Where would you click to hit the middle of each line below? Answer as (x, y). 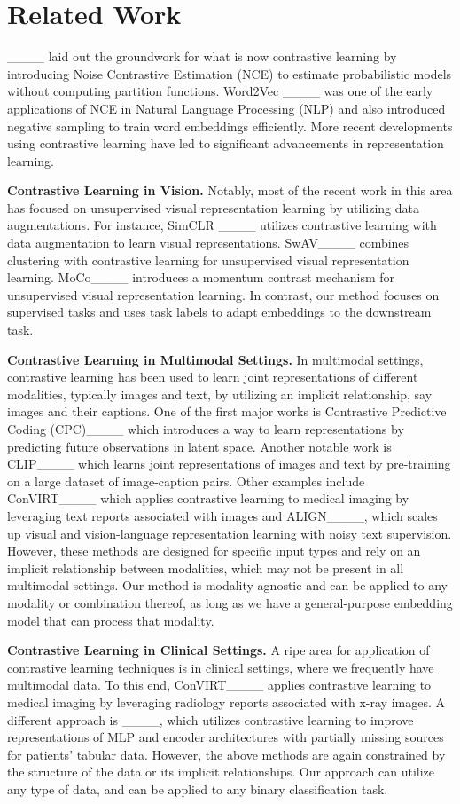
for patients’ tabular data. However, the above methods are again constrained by (226, 754)
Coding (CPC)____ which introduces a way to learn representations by (206, 429)
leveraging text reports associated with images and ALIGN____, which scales (222, 515)
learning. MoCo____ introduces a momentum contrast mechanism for (201, 277)
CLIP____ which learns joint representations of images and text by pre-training (229, 464)
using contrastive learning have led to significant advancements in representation (226, 143)
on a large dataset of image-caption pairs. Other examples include (186, 481)
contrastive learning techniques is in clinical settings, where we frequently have (221, 667)
